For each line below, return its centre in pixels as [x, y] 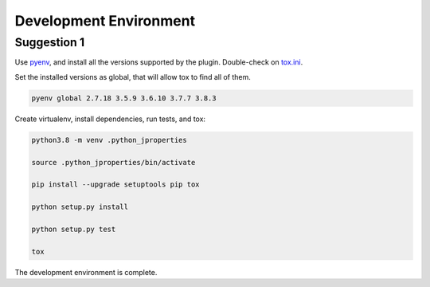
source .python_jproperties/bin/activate [113, 162]
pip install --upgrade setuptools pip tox [115, 185]
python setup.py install [80, 207]
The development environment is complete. [86, 272]
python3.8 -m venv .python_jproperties [109, 140]
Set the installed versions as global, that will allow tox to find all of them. [133, 77]
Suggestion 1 [50, 42]
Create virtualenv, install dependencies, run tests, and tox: [110, 119]
